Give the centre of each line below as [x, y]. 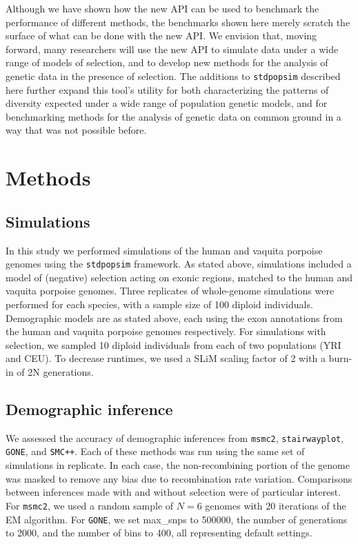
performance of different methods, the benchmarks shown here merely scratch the [178, 22]
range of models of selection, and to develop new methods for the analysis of [167, 62]
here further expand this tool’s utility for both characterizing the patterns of [167, 89]
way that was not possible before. [76, 130]
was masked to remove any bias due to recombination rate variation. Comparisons [179, 478]
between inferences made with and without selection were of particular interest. [173, 492]
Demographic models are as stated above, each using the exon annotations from [174, 318]
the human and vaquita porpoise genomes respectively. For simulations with [166, 331]
